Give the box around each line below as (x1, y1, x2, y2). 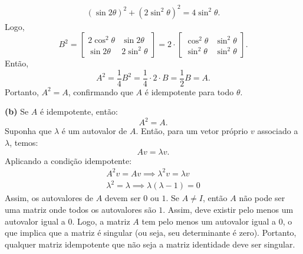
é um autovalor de (61, 125, 127, 137)
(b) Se (5, 105, 29, 118)
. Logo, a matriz (72, 215, 130, 227)
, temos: (9, 136, 38, 149)
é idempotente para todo (144, 85, 234, 98)
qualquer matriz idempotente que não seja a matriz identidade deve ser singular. (5, 238, 295, 250)
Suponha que (5, 125, 52, 137)
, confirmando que (68, 85, 133, 98)
